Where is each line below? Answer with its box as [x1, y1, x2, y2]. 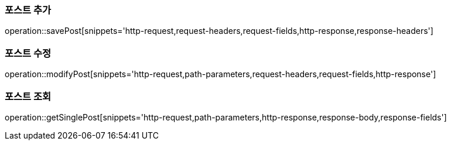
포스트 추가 [5, 4, 52, 16]
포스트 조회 [5, 90, 52, 102]
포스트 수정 [5, 47, 52, 59]
